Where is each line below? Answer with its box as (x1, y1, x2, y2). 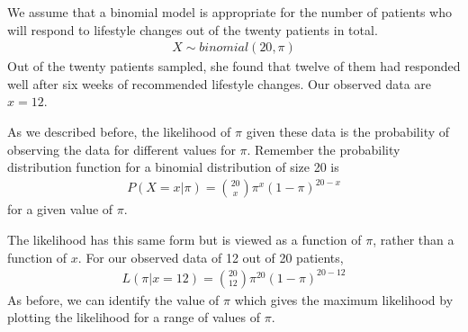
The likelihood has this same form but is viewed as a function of (7, 229, 362, 248)
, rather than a (373, 229, 454, 248)
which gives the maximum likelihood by (234, 290, 454, 309)
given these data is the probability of (246, 122, 450, 140)
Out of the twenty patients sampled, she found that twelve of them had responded (7, 57, 461, 76)
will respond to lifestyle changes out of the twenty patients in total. (7, 20, 378, 39)
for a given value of (7, 200, 113, 219)
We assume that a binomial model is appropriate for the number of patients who (7, 3, 452, 21)
